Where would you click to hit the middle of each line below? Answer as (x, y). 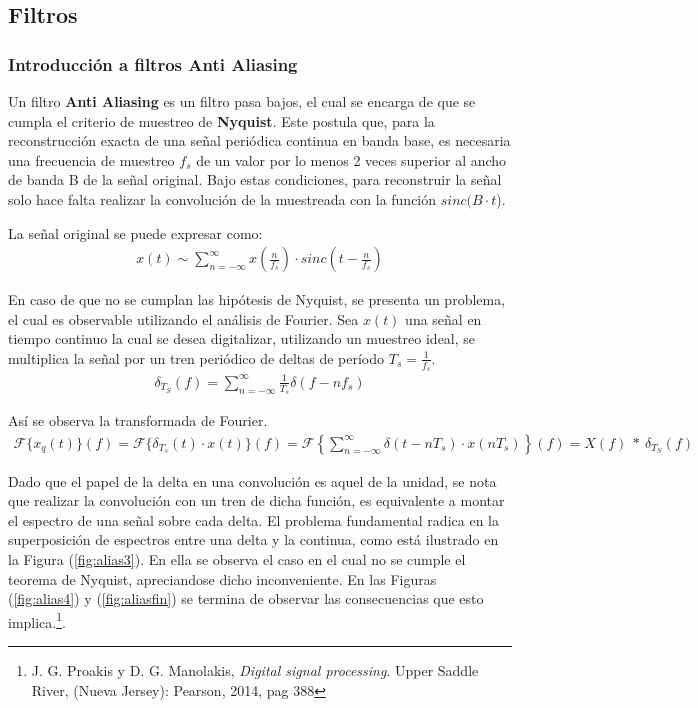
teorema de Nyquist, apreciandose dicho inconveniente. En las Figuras (222, 578)
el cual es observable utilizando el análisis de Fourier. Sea (183, 318)
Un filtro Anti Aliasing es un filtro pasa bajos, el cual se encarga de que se (242, 101)
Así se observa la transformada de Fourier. (138, 419)
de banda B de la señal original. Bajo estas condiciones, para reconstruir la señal (255, 179)
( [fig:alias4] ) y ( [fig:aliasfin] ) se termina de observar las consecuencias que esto (246, 598)
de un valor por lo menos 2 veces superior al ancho (351, 159)
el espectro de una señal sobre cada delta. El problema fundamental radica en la (253, 519)
